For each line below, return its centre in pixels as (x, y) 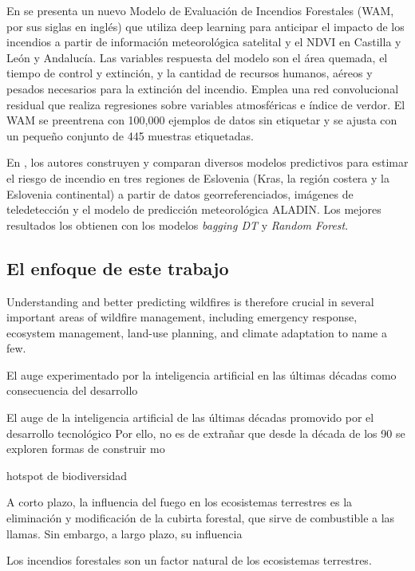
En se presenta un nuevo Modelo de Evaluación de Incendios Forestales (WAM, (200, 10)
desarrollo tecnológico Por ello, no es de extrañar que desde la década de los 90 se (206, 433)
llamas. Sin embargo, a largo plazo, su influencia (125, 533)
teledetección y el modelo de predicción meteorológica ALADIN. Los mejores (194, 209)
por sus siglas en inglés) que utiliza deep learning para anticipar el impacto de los (206, 26)
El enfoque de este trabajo (118, 268)
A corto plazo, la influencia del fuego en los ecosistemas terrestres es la (180, 502)
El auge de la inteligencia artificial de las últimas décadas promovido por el (190, 417)
